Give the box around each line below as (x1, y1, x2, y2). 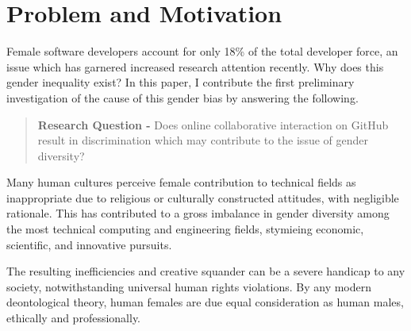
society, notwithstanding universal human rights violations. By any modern (6, 278, 372, 294)
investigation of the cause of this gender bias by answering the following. (6, 89, 359, 106)
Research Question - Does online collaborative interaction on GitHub (37, 116, 389, 133)
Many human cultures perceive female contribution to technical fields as (6, 174, 356, 191)
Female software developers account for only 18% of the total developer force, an (6, 43, 398, 60)
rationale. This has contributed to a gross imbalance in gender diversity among (6, 205, 390, 221)
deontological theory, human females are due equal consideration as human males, (6, 294, 404, 310)
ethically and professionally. (6, 310, 141, 326)
